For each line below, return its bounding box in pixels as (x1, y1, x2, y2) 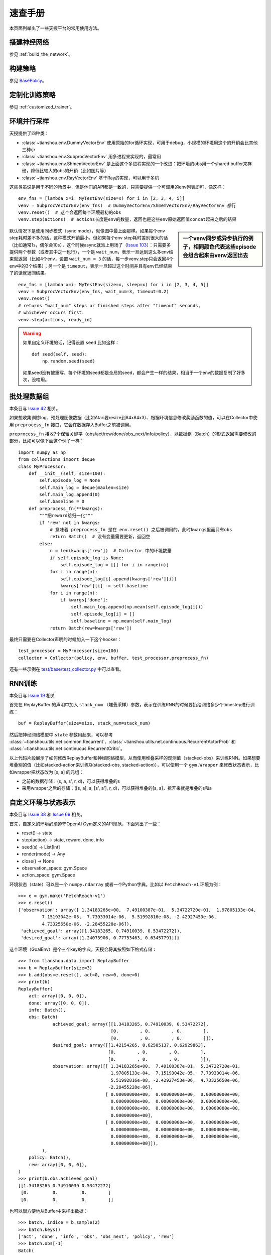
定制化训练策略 (9, 91, 56, 99)
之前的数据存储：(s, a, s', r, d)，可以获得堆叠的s (22, 778, 120, 784)
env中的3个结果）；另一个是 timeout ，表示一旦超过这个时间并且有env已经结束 (9, 263, 173, 269)
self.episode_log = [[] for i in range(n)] (60, 562, 169, 567)
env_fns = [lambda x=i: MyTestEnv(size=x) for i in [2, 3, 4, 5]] (18, 196, 185, 201)
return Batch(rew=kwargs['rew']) (50, 625, 132, 631)
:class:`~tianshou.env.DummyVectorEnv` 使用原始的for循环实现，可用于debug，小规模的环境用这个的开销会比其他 (22, 140, 258, 146)
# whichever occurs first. (18, 310, 85, 316)
